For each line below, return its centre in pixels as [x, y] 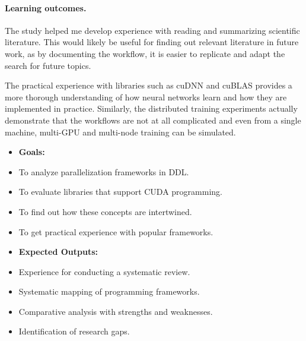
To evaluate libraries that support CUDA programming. [120, 192]
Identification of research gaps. [74, 331]
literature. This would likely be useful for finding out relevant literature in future [152, 42]
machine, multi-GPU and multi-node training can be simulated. [120, 132]
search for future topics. [48, 65]
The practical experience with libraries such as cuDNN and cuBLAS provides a [149, 85]
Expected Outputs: [58, 252]
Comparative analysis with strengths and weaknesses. [116, 311]
